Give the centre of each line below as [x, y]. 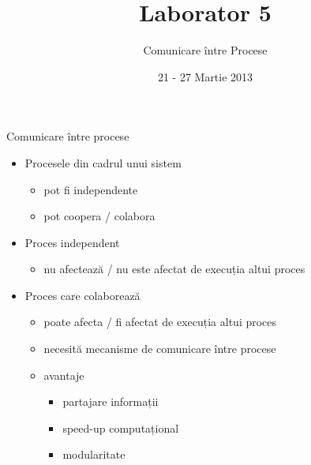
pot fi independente [91, 189]
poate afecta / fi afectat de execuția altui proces [160, 322]
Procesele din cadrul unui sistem [103, 162]
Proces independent [72, 242]
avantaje [64, 375]
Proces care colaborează [82, 295]
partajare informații [111, 401]
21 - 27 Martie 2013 [205, 76]
